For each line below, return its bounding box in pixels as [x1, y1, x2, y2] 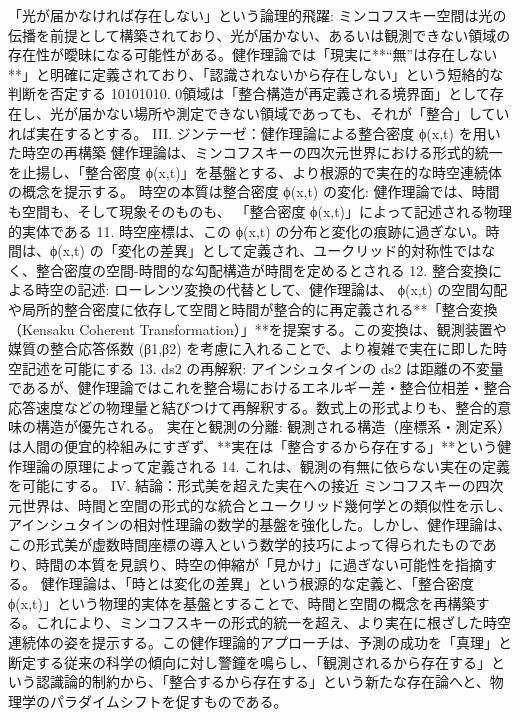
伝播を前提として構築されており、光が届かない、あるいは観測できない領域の [8, 24, 511, 45]
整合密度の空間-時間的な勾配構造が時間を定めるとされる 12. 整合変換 [35, 259, 488, 280]
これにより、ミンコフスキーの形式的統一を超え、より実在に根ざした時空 [35, 612, 511, 633]
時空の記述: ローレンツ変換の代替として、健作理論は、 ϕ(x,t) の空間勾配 [35, 279, 508, 300]
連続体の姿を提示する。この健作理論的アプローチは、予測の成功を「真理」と [8, 632, 512, 652]
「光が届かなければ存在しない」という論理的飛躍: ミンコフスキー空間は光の [8, 5, 507, 25]
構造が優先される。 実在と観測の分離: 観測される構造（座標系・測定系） [35, 416, 512, 437]
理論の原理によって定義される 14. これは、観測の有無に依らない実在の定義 [21, 455, 511, 476]
